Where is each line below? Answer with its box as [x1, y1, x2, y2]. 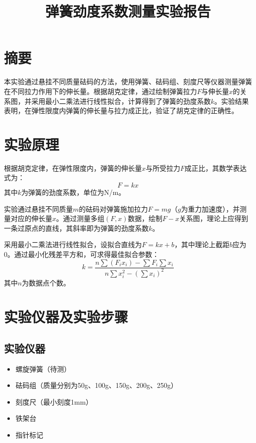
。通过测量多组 [56, 213, 105, 223]
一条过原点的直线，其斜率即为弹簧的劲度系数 [4, 222, 149, 233]
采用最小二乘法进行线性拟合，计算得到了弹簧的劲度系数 [31, 95, 211, 106]
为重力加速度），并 [181, 203, 240, 214]
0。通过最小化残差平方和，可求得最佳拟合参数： [4, 249, 159, 259]
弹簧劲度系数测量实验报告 [45, 1, 211, 21]
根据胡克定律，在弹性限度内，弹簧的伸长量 [4, 162, 142, 173]
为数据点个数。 [22, 278, 70, 288]
